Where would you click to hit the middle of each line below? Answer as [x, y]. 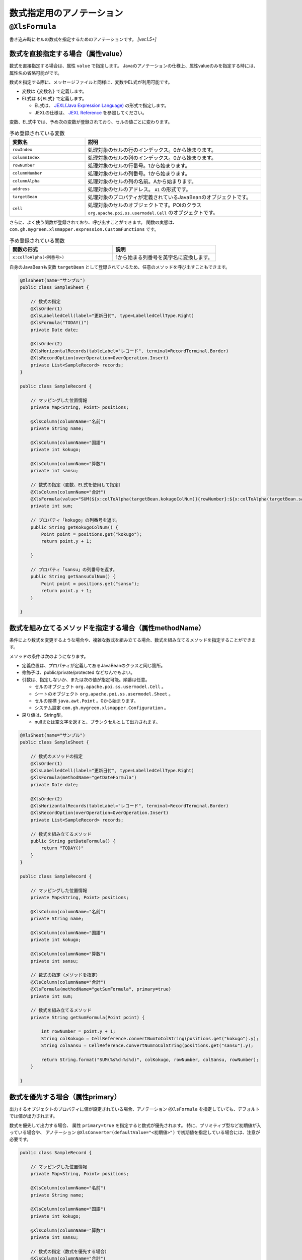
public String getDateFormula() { [73, 841]
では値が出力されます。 [33, 1116]
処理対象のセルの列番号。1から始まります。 [139, 173]
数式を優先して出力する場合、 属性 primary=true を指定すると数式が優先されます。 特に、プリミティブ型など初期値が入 [135, 1125]
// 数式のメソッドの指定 [57, 757]
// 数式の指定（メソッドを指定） [65, 975]
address [21, 189]
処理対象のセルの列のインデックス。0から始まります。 [152, 158]
